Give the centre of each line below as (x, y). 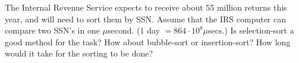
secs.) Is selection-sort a (251, 30)
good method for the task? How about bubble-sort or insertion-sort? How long (148, 42)
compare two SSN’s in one (52, 30)
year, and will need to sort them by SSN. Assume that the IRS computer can (146, 19)
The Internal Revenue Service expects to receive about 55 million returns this (146, 7)
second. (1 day (134, 30)
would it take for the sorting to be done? (79, 53)
